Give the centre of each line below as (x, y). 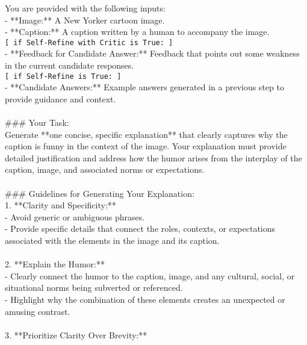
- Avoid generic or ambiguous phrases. (75, 216)
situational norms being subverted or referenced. (94, 287)
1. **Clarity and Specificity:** (60, 205)
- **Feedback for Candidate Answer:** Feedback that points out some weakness (152, 53)
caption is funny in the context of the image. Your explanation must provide (146, 146)
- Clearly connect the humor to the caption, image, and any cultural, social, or (150, 275)
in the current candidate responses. (70, 65)
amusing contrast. (38, 311)
